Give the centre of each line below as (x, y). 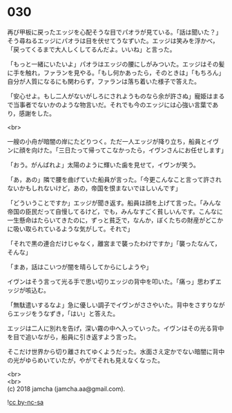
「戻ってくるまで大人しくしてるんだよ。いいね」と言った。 (91, 49)
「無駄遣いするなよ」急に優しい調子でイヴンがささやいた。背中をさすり (110, 304)
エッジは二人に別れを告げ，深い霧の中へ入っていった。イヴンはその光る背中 (116, 328)
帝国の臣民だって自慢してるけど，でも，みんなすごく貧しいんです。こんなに (115, 211)
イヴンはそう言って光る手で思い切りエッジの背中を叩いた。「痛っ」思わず (112, 282)
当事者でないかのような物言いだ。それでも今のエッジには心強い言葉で (113, 104)
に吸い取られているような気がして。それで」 (70, 228)
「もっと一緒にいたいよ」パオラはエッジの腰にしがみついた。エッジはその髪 (116, 64)
